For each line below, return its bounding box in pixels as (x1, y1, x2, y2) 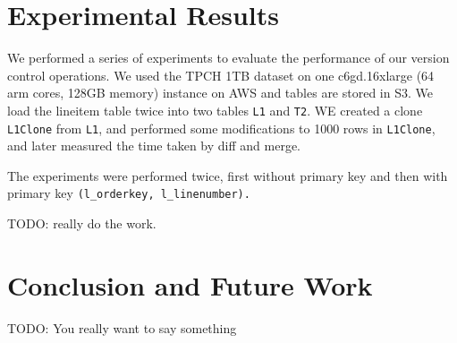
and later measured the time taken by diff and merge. (7, 136, 301, 155)
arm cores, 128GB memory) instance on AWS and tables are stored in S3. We (7, 83, 433, 102)
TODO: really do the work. (7, 214, 157, 233)
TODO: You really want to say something (7, 318, 237, 337)
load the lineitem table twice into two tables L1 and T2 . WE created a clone (7, 100, 423, 119)
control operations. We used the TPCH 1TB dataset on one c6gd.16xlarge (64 (7, 65, 435, 84)
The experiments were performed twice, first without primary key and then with (7, 166, 448, 184)
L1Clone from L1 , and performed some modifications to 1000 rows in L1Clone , (7, 118, 436, 137)
